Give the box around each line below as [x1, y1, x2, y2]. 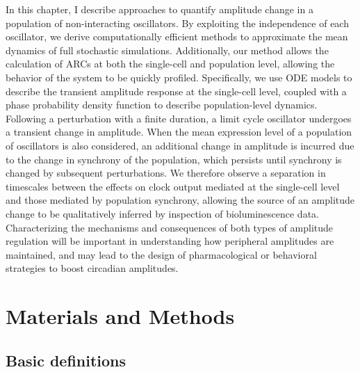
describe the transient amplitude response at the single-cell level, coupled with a [6, 83, 347, 98]
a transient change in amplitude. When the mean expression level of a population [6, 124, 352, 139]
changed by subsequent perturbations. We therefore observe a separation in [6, 165, 326, 180]
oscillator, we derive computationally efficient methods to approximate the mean [6, 29, 348, 44]
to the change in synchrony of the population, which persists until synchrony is [6, 152, 342, 166]
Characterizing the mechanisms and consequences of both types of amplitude [6, 220, 334, 234]
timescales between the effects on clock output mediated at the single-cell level [6, 179, 340, 193]
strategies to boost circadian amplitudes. [6, 261, 179, 275]
